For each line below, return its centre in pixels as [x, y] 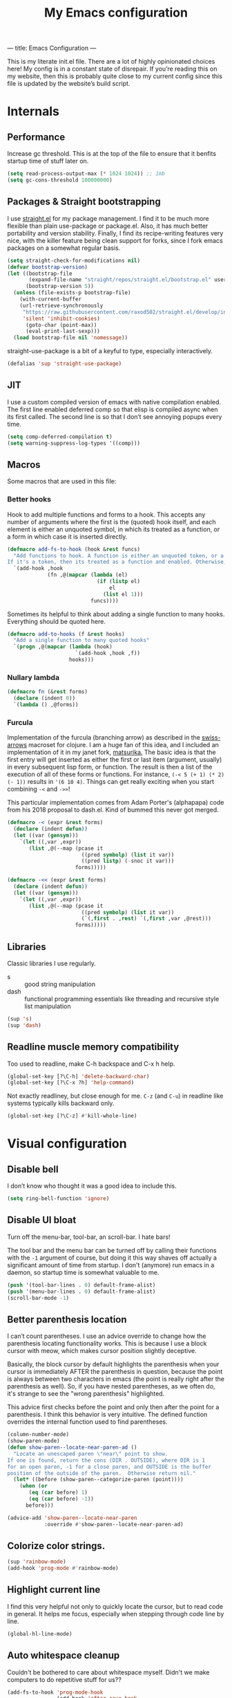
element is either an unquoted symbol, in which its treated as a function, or [114, 529]
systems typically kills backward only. [61, 1103]
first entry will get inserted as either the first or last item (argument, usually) [115, 760]
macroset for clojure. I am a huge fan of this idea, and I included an [124, 745]
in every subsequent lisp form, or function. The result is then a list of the [110, 767]
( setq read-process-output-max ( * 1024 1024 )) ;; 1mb [86, 174]
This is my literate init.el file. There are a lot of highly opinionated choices [111, 62]
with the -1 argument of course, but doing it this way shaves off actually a [112, 1258]
